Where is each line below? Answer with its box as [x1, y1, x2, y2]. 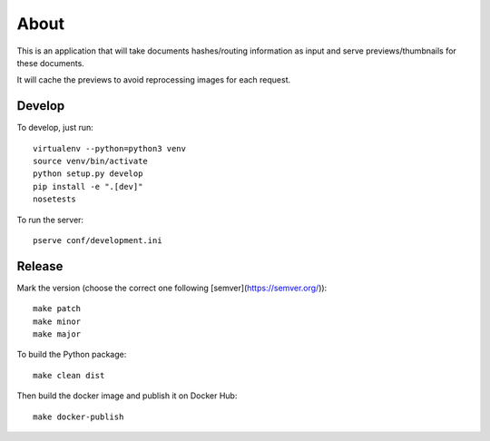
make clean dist [33, 370, 105, 380]
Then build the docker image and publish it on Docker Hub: [16, 390, 238, 401]
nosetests [33, 194, 76, 204]
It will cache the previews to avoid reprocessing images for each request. [16, 74, 291, 85]
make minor [33, 316, 82, 327]
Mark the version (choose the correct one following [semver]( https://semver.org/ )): [16, 282, 328, 293]
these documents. [16, 57, 85, 68]
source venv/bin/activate [33, 156, 149, 167]
